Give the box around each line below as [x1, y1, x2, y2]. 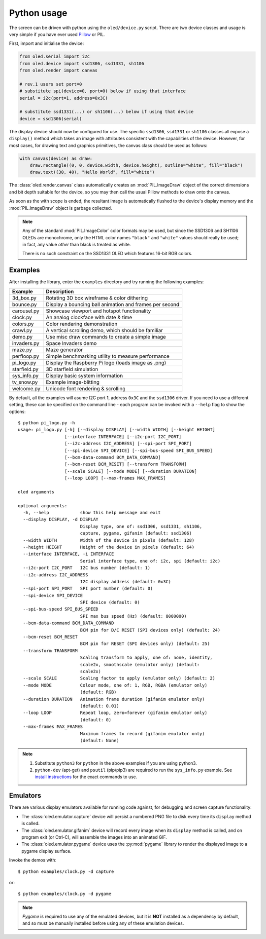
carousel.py [12, 307, 39, 314]
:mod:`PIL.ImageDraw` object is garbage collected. [9, 205, 112, 211]
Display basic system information [46, 372, 123, 379]
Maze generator [46, 346, 83, 353]
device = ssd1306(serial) [19, 116, 82, 121]
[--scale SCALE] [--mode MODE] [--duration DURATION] [64, 468, 197, 474]
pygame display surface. [21, 848, 71, 854]
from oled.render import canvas [19, 68, 98, 74]
